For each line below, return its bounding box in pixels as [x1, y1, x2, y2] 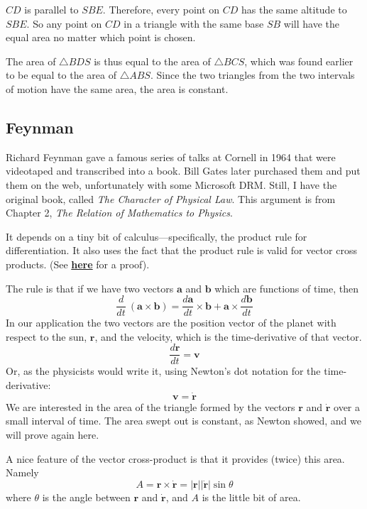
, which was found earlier [244, 53, 354, 68]
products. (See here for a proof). [6, 256, 150, 271]
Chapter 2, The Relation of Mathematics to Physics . [6, 205, 233, 220]
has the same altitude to [241, 2, 347, 16]
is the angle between [42, 489, 131, 504]
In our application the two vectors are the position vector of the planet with [6, 315, 336, 330]
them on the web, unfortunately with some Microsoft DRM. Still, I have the [6, 177, 337, 192]
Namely [6, 465, 39, 480]
